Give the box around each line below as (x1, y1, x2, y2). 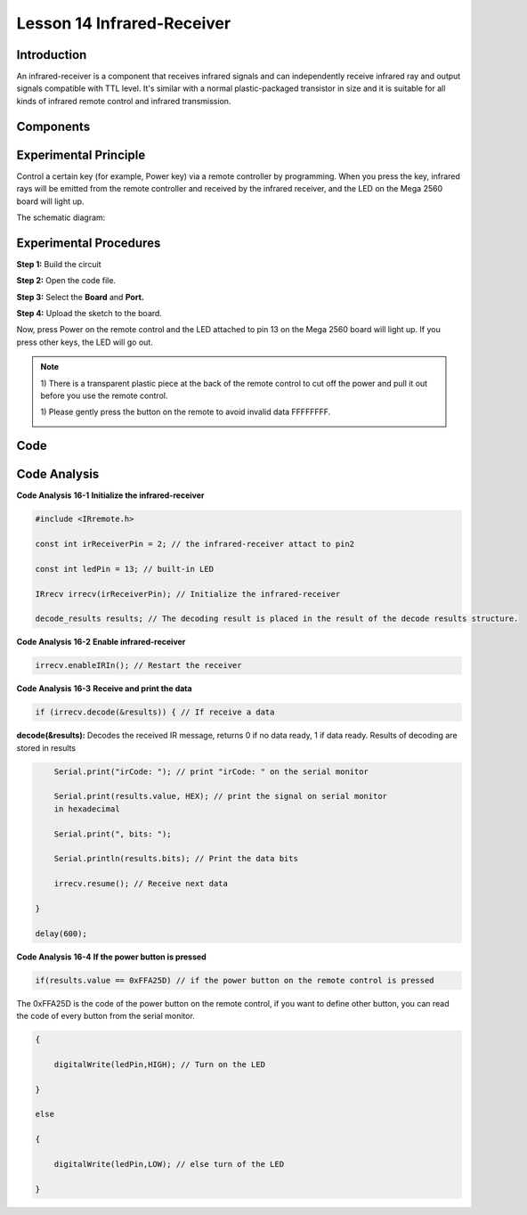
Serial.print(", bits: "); (53, 828, 173, 839)
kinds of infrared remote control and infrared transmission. (16, 95, 231, 106)
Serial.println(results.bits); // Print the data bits (53, 853, 298, 864)
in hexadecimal (53, 803, 120, 814)
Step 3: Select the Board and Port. (16, 291, 144, 302)
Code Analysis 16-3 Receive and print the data (16, 683, 192, 694)
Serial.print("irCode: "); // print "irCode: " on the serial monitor (53, 766, 369, 777)
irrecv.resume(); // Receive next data (53, 878, 229, 889)
